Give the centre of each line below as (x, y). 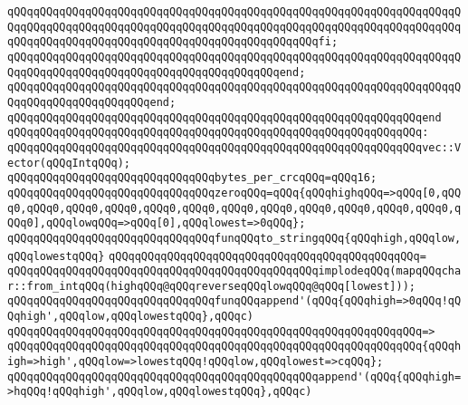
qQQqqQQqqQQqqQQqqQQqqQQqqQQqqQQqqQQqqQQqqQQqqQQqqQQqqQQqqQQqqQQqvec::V (234, 147)
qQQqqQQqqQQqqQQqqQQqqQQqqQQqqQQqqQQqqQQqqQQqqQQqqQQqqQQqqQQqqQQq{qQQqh (234, 347)
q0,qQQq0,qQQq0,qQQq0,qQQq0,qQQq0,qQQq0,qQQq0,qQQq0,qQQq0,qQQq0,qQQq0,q (234, 208)
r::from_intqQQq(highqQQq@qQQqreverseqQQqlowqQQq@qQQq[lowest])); (212, 286)
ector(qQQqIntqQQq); (69, 163)
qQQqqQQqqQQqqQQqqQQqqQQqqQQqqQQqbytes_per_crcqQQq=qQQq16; (192, 178)
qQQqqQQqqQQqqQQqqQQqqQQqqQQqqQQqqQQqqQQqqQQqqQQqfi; (173, 42)
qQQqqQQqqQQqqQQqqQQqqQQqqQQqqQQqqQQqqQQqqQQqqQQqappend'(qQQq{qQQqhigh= (234, 376)
